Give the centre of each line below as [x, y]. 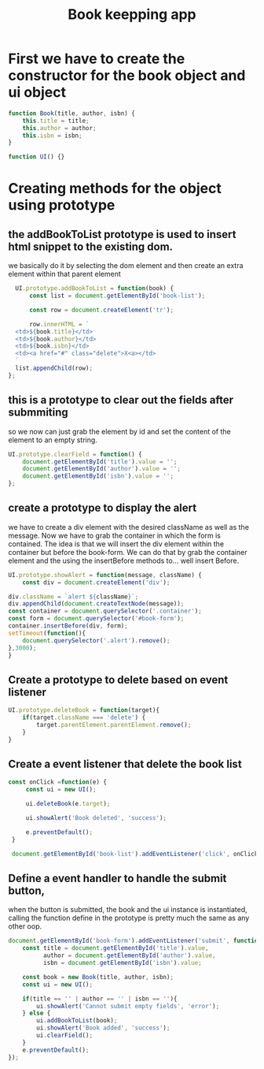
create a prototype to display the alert [103, 508]
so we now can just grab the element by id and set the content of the [119, 431]
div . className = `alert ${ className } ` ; [73, 597]
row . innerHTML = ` [59, 324]
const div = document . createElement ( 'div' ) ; [96, 582]
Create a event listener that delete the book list [125, 764]
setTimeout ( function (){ [47, 633]
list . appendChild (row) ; [54, 368]
